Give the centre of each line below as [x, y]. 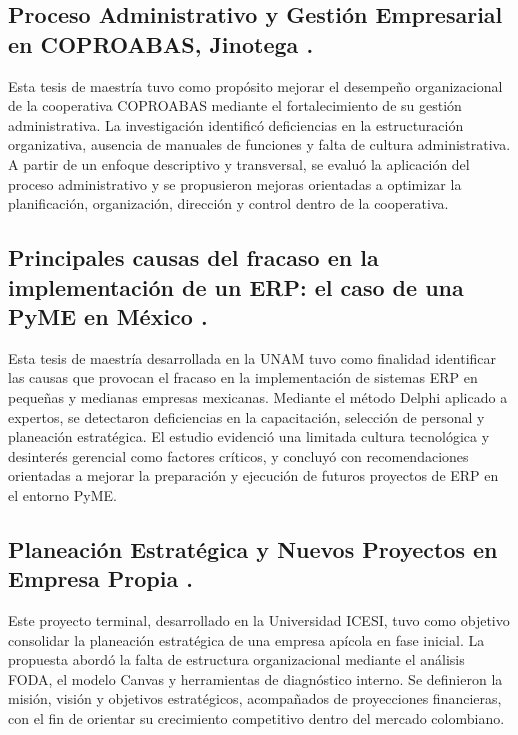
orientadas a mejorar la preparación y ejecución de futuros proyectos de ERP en [253, 475]
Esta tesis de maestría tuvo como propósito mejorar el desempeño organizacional [255, 85]
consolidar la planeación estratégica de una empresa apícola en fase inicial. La [246, 639]
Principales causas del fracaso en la [193, 257]
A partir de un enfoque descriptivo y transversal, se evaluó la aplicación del [239, 163]
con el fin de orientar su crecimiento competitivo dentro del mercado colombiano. [256, 718]
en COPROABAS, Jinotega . [161, 43]
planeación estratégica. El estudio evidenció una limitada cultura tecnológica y [249, 436]
